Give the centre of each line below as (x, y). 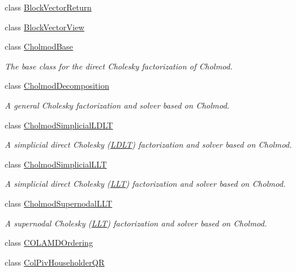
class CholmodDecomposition (57, 86)
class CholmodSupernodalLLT (59, 203)
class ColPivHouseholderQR (55, 262)
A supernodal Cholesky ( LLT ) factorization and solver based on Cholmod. (136, 223)
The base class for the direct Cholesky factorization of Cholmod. (119, 66)
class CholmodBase (39, 46)
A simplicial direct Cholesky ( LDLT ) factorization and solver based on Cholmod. (148, 144)
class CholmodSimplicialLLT (56, 164)
